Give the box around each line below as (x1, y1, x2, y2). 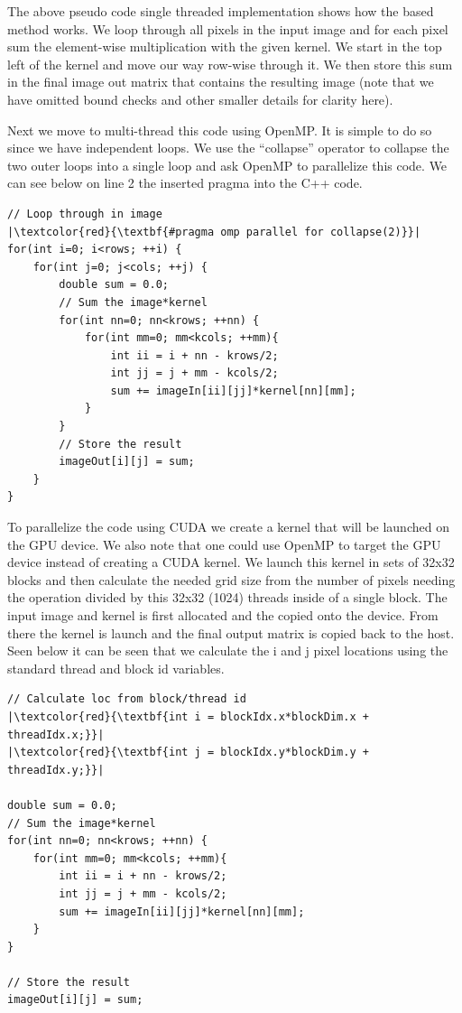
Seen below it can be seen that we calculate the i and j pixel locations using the (7, 641, 448, 660)
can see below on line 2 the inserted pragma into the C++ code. (7, 173, 363, 192)
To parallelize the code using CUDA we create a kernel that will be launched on (7, 517, 449, 536)
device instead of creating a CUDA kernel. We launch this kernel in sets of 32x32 (7, 553, 455, 572)
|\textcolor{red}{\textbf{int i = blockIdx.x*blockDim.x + (7, 710, 369, 723)
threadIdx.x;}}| (7, 728, 105, 741)
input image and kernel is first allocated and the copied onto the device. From (7, 606, 439, 624)
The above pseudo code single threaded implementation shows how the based (7, 2, 434, 20)
